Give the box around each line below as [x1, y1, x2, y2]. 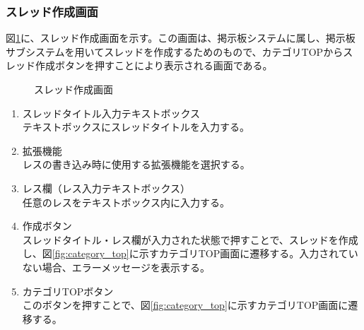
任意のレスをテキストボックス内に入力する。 [22, 194, 230, 209]
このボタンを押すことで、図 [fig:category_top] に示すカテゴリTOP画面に [22, 297, 348, 312]
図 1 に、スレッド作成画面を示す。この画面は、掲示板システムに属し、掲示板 [6, 30, 356, 45]
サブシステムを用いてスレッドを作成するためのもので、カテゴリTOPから [6, 44, 344, 59]
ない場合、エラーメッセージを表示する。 [22, 259, 210, 274]
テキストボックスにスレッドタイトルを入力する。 [22, 119, 249, 134]
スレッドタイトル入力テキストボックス [22, 105, 200, 120]
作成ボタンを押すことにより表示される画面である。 [35, 58, 273, 73]
